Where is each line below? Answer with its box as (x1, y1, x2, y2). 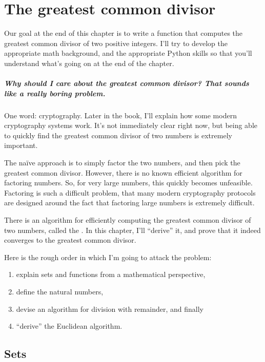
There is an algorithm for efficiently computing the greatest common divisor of (4, 215, 251, 225)
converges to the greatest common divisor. (4, 235, 136, 245)
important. (4, 140, 38, 151)
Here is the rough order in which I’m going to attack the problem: (4, 251, 212, 262)
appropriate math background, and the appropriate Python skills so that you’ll (4, 48, 252, 58)
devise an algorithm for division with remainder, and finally (16, 303, 203, 314)
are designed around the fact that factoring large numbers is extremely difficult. (4, 197, 255, 208)
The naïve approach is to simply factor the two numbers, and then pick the (4, 157, 240, 168)
